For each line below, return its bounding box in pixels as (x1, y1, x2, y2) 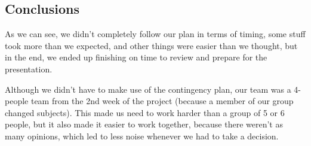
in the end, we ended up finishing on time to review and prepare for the (5, 51, 267, 63)
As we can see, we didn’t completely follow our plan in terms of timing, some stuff (5, 28, 306, 40)
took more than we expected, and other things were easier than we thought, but (5, 39, 298, 51)
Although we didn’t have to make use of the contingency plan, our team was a (5, 83, 291, 95)
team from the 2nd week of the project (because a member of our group (30, 95, 294, 107)
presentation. (5, 62, 53, 75)
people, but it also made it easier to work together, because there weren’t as (5, 118, 283, 130)
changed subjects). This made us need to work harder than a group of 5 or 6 (5, 106, 285, 118)
